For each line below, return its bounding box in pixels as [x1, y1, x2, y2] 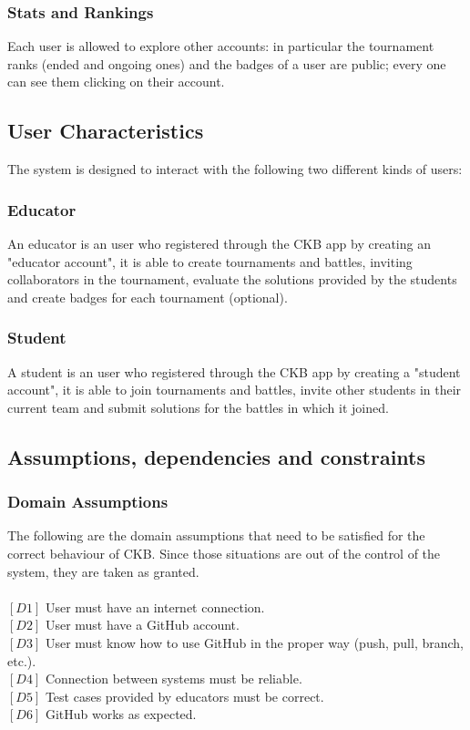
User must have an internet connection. [45, 597, 265, 616]
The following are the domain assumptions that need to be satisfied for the [7, 526, 425, 545]
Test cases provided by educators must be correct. [45, 686, 324, 705]
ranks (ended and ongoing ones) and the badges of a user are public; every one [7, 54, 446, 73]
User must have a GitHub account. [45, 615, 240, 634]
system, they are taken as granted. [7, 561, 199, 581]
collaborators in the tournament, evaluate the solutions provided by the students [7, 270, 457, 289]
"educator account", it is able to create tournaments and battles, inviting [7, 252, 413, 271]
